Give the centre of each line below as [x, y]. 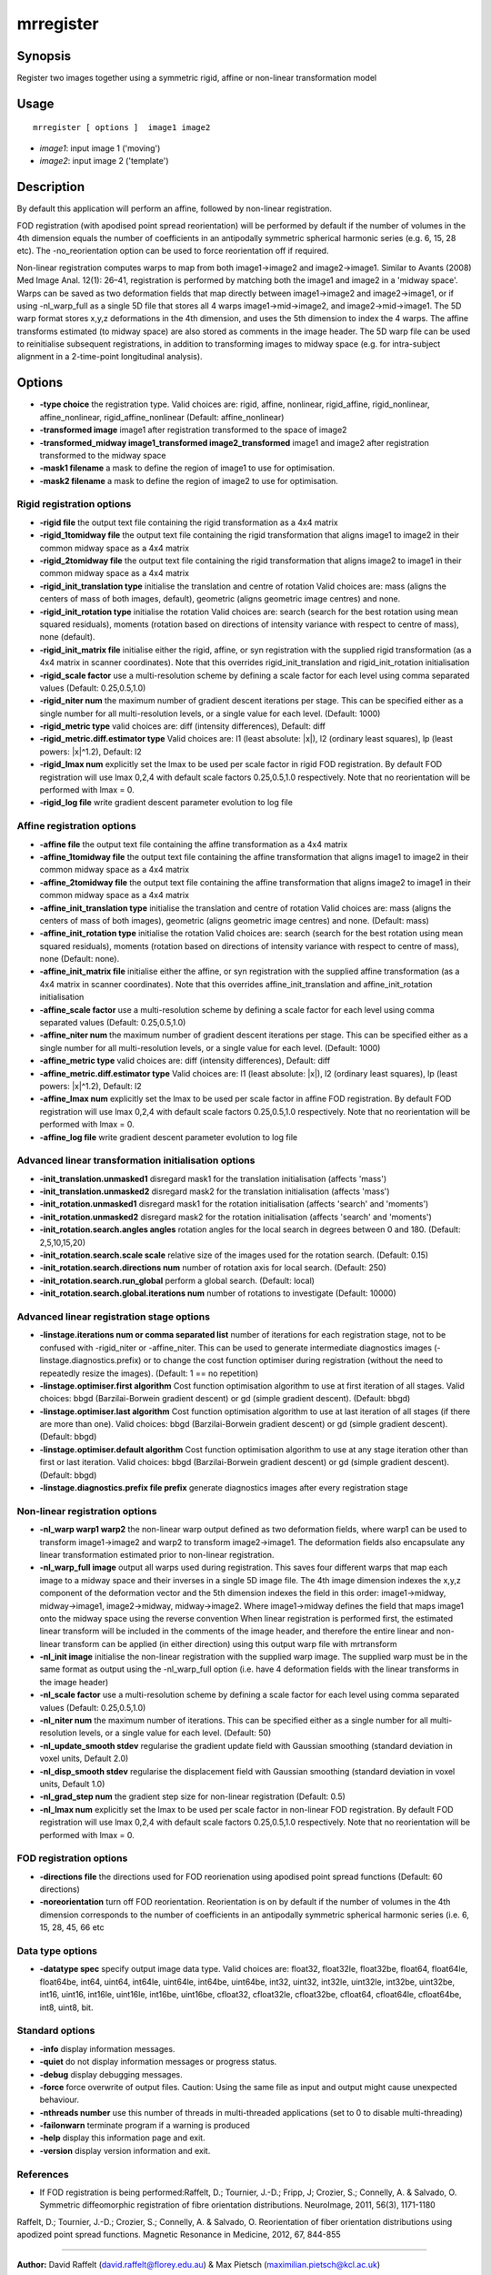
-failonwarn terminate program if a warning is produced [145, 2126]
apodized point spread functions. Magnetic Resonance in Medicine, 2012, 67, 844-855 [179, 2235]
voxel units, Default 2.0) [84, 1759]
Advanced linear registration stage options [114, 1317]
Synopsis [44, 56]
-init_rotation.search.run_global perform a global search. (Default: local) [177, 1280]
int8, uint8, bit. [66, 2007]
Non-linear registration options [87, 1511]
